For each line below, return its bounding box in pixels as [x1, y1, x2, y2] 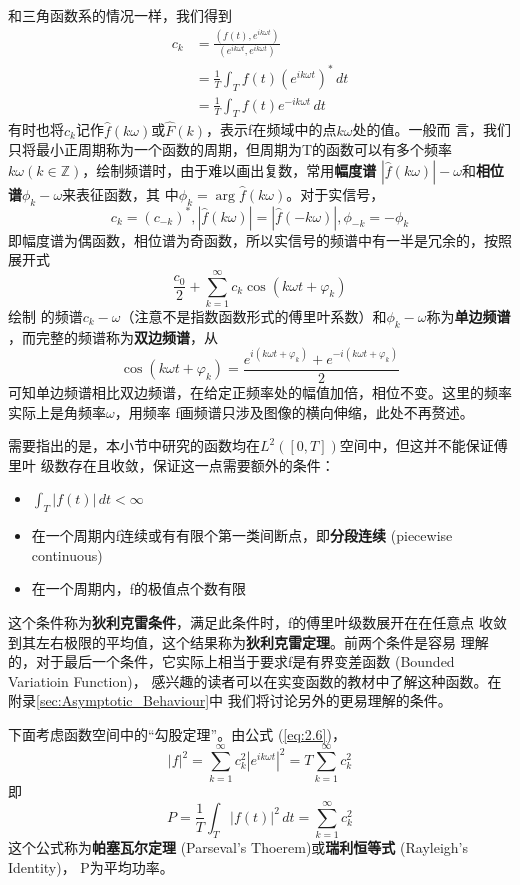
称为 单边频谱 [426, 306, 511, 326]
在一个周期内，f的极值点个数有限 [31, 578, 247, 599]
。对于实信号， [286, 183, 385, 204]
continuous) [31, 544, 103, 565]
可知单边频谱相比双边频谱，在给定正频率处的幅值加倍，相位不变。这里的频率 [8, 381, 512, 402]
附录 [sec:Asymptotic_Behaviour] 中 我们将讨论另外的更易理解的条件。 [8, 690, 452, 711]
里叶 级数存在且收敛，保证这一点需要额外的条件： [8, 454, 335, 475]
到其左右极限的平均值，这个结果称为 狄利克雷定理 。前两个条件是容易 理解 [8, 631, 489, 652]
